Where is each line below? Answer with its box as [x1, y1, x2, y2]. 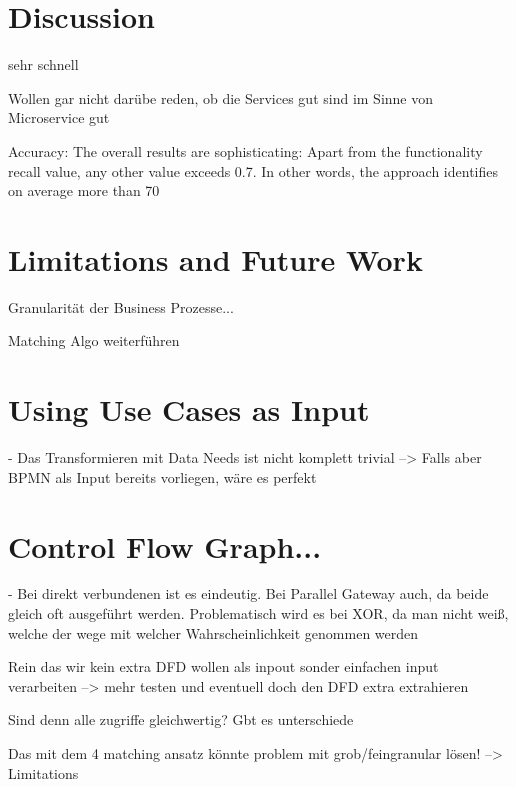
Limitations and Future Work [8, 238, 423, 279]
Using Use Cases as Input [8, 389, 370, 430]
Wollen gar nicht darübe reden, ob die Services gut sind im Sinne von [8, 87, 434, 108]
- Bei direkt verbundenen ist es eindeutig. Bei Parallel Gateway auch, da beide [8, 583, 489, 604]
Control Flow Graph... [8, 525, 322, 566]
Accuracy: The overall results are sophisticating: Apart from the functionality [8, 140, 483, 161]
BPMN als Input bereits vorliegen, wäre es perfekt [8, 466, 317, 487]
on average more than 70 [8, 180, 160, 201]
